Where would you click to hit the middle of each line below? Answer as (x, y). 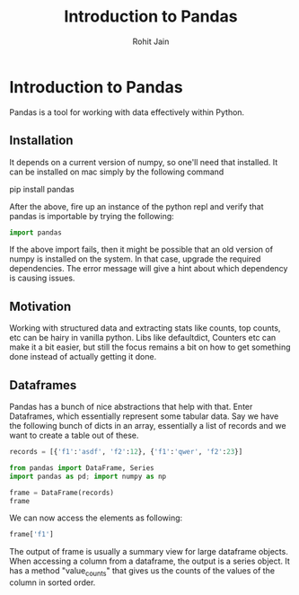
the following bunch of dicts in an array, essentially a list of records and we (148, 426)
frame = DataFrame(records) (62, 493)
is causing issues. (42, 278)
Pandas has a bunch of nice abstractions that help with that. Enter (131, 407)
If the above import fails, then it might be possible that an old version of (141, 250)
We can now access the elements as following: (96, 518)
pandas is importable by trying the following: (92, 216)
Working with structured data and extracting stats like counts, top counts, (145, 328)
